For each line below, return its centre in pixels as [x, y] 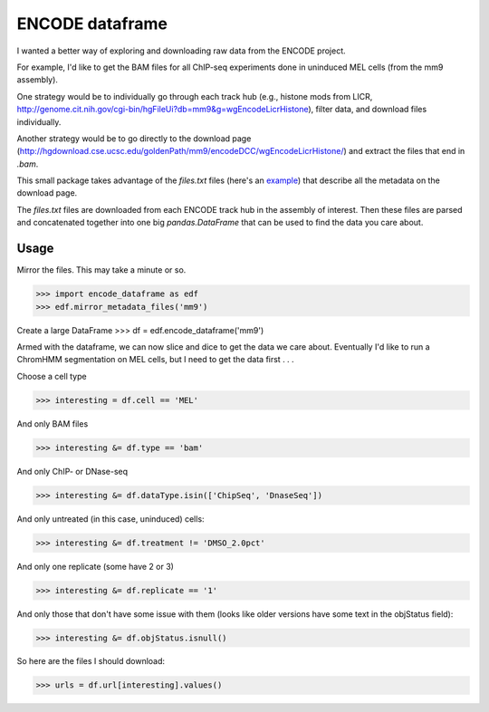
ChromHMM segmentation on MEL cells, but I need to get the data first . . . [155, 360]
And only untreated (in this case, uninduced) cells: [110, 519]
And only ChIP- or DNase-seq [72, 471]
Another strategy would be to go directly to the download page [134, 138]
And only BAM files [53, 423]
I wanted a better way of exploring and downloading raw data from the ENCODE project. [181, 51]
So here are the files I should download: [91, 661]
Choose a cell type [52, 376]
